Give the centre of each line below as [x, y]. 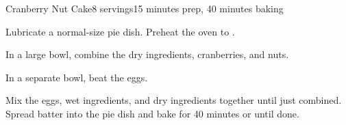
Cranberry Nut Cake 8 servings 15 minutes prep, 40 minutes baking [145, 8]
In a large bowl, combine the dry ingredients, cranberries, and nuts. [147, 54]
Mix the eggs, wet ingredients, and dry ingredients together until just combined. [174, 100]
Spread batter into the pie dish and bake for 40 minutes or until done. [152, 113]
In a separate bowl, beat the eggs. [77, 77]
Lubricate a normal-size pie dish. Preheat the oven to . [120, 31]
